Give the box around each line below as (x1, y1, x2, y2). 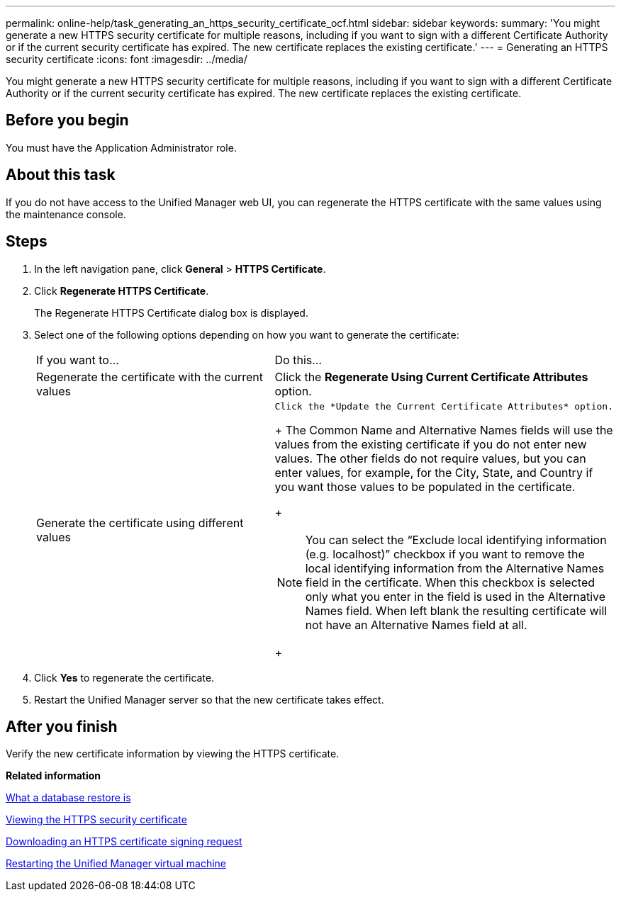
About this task (6, 166, 116, 184)
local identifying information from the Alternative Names (305, 560, 605, 575)
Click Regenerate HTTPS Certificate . (34, 284, 209, 297)
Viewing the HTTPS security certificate (6, 813, 187, 826)
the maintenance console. (6, 208, 126, 220)
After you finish (6, 717, 118, 735)
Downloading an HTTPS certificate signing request (6, 835, 242, 848)
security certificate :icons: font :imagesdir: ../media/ (6, 53, 247, 65)
